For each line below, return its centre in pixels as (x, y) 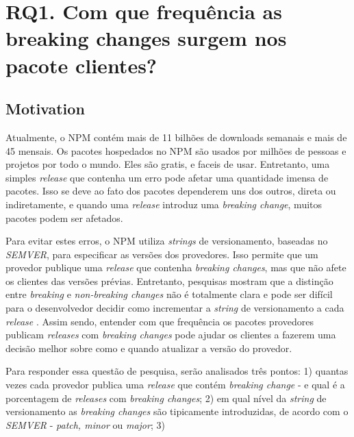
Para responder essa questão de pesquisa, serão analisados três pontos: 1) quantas (177, 371)
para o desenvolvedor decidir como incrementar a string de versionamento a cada (175, 308)
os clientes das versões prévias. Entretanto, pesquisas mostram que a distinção (169, 280)
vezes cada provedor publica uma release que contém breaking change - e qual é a (175, 385)
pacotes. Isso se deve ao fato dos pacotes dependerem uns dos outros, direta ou (171, 191)
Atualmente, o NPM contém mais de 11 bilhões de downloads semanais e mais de (176, 137)
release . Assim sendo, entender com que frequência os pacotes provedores (160, 321)
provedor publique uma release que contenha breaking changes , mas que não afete (176, 267)
